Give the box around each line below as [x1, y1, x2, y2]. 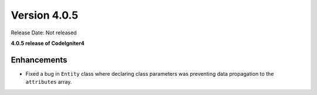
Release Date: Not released [11, 29, 77, 36]
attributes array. [25, 79, 72, 86]
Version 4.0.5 [11, 9, 79, 22]
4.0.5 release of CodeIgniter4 [11, 40, 85, 47]
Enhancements [11, 55, 68, 65]
